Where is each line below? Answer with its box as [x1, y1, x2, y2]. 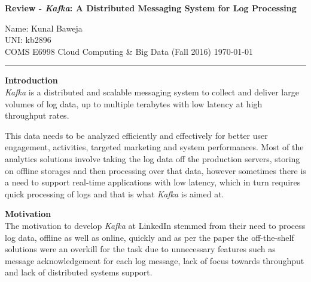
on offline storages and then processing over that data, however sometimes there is [5, 164, 306, 176]
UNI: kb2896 [5, 33, 51, 46]
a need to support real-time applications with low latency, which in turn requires [5, 176, 301, 188]
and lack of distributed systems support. [5, 266, 153, 278]
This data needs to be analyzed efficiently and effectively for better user [5, 129, 268, 141]
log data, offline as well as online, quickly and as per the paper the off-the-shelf [5, 231, 294, 243]
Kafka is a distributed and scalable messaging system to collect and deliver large [5, 85, 299, 98]
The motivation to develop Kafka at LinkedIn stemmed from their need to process [5, 219, 306, 231]
